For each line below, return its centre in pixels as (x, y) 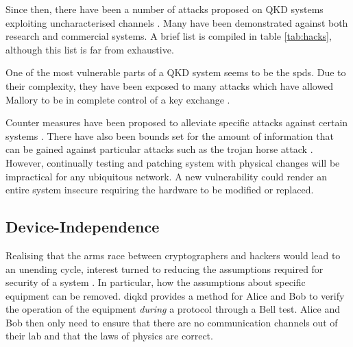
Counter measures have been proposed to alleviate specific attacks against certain (177, 122)
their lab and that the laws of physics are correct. (109, 336)
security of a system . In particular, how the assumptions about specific (156, 282)
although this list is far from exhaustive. (90, 49)
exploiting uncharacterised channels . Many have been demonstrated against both (177, 22)
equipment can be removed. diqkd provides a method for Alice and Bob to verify (175, 295)
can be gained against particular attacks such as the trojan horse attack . (159, 149)
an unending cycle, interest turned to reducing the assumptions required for (165, 268)
